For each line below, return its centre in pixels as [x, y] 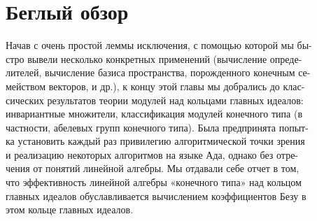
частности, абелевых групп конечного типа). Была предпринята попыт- [157, 127]
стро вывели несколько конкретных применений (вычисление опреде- [154, 58]
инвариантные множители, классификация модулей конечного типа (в [154, 114]
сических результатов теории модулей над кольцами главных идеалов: [155, 100]
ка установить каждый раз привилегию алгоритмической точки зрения [155, 141]
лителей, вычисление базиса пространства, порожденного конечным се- [158, 72]
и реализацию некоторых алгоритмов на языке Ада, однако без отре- [152, 154]
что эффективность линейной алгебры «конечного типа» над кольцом [154, 182]
